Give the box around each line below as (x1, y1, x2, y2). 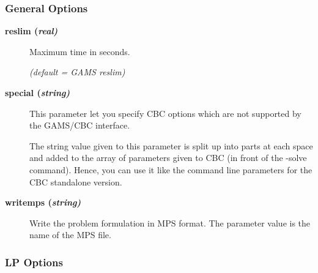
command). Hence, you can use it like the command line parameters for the (29, 163, 312, 176)
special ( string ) (5, 86, 70, 99)
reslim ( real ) (5, 24, 58, 37)
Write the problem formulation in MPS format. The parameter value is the (29, 216, 311, 229)
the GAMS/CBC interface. (29, 119, 130, 132)
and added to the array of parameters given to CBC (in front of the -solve (29, 151, 307, 164)
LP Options (5, 254, 63, 269)
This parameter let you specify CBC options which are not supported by (29, 107, 301, 119)
